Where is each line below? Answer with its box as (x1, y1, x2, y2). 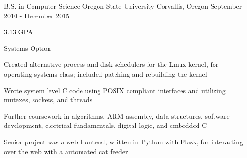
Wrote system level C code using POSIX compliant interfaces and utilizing (4, 85, 226, 95)
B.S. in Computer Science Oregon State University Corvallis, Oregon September (4, 1, 242, 11)
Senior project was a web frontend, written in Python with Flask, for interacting (4, 136, 243, 146)
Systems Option (4, 43, 51, 53)
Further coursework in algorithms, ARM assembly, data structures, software (4, 111, 230, 121)
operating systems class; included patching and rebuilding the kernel (4, 68, 207, 79)
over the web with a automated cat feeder (4, 146, 128, 156)
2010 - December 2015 (4, 10, 70, 20)
